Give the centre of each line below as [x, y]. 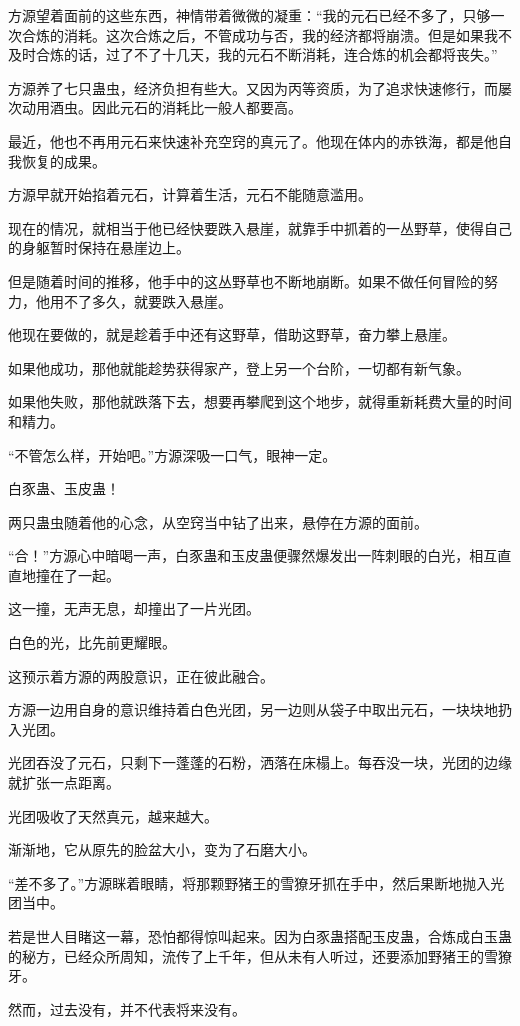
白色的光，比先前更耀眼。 [92, 642]
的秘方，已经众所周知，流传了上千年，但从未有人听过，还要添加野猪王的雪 [253, 955]
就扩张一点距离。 [64, 782]
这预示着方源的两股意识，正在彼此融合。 [141, 675]
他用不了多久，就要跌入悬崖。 [133, 300]
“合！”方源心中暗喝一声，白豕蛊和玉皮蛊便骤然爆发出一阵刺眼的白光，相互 [253, 555]
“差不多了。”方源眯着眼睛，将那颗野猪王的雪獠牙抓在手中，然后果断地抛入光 [256, 882]
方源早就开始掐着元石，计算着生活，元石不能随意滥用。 [190, 194]
